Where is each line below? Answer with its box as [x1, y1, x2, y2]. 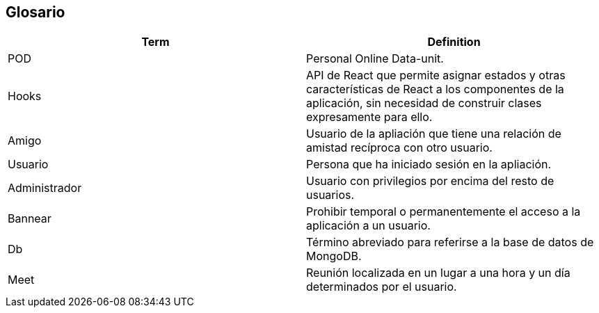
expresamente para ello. [306, 110, 433, 125]
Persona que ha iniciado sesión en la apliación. [306, 157, 552, 172]
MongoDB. [306, 249, 362, 264]
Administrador [8, 181, 82, 195]
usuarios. [306, 188, 355, 202]
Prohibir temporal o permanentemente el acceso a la [306, 204, 581, 219]
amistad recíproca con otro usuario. [306, 141, 493, 155]
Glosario [6, 3, 65, 21]
